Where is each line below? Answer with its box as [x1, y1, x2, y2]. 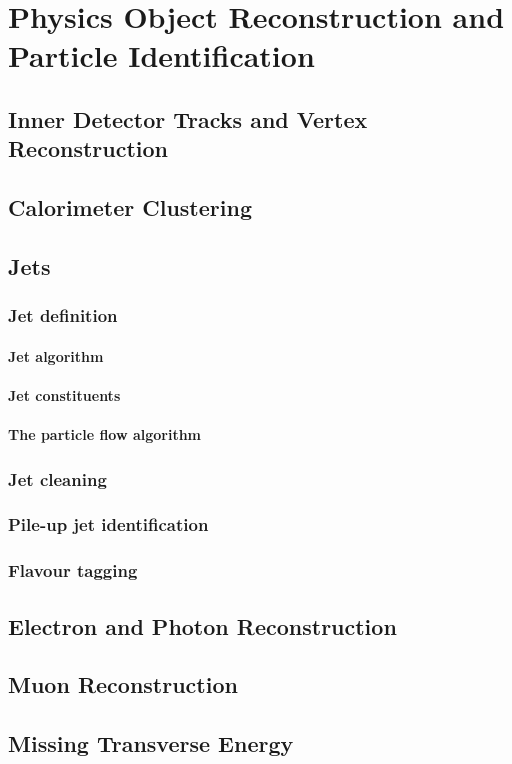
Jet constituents [8, 384, 121, 405]
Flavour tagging [8, 558, 138, 583]
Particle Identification [8, 35, 315, 76]
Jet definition [8, 303, 118, 328]
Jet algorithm [8, 345, 104, 366]
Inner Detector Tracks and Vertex [8, 103, 368, 134]
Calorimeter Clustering [8, 192, 252, 223]
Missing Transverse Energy [8, 728, 294, 759]
